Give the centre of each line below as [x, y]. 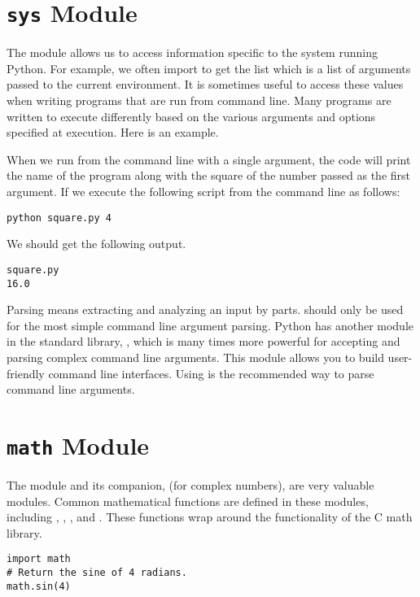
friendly [26, 373]
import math [39, 559]
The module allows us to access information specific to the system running [192, 52]
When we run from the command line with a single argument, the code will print [209, 159]
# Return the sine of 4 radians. [97, 573]
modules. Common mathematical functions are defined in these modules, [188, 501]
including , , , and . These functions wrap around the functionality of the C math [210, 517]
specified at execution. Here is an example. [113, 132]
